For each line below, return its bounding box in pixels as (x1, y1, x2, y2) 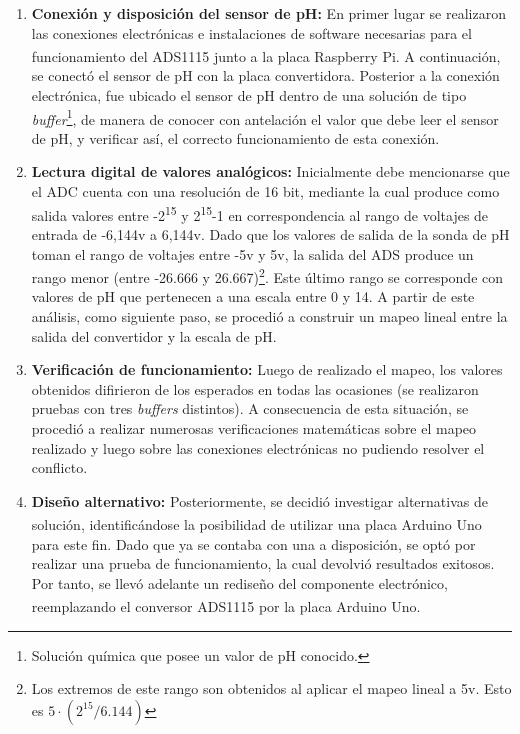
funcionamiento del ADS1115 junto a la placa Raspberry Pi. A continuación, (31, 45, 501, 66)
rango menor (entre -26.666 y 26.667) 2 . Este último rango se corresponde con (31, 264, 504, 287)
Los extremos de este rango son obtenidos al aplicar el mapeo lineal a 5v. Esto (31, 678, 512, 699)
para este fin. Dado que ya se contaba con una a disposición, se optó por (31, 533, 476, 554)
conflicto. (31, 457, 88, 478)
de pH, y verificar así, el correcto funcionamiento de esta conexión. (31, 127, 440, 148)
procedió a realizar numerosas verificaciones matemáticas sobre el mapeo (31, 417, 477, 438)
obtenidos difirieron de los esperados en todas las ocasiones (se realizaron (31, 378, 479, 399)
